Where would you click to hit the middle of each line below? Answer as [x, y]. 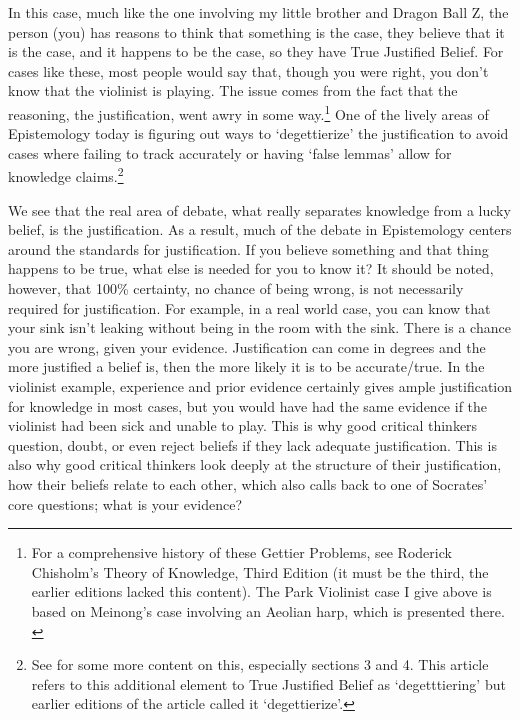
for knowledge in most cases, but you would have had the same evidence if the [248, 405]
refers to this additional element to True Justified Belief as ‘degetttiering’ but [268, 683]
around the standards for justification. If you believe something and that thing [248, 248]
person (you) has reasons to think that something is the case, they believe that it [256, 31]
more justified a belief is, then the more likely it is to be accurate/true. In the [246, 366]
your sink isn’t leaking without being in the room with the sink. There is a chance [259, 327]
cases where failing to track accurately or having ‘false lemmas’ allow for [230, 152]
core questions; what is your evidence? [125, 503]
